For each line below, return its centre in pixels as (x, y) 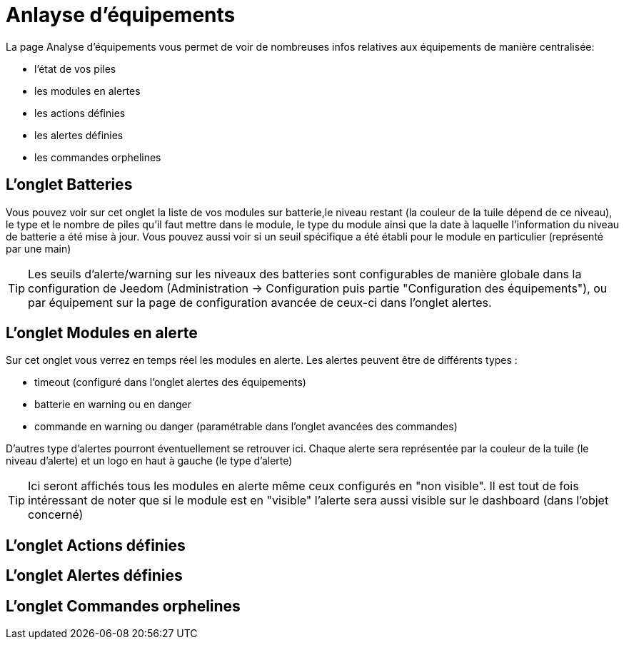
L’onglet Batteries (69, 185)
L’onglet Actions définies (96, 545)
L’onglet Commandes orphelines (123, 606)
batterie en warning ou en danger (113, 405)
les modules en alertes (87, 91)
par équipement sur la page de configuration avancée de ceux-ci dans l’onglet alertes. (260, 302)
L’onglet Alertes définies (94, 576)
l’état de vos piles (75, 68)
